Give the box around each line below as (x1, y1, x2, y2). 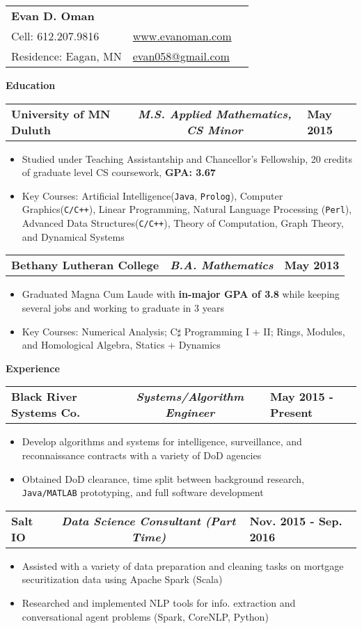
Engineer (165, 404, 215, 421)
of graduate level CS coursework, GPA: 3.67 (22, 165, 216, 180)
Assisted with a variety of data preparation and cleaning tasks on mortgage (22, 558, 344, 573)
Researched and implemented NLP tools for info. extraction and (22, 595, 296, 610)
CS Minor (186, 121, 243, 138)
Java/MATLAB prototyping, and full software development (22, 485, 264, 500)
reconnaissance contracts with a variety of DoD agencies (22, 447, 262, 462)
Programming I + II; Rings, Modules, (184, 324, 345, 338)
